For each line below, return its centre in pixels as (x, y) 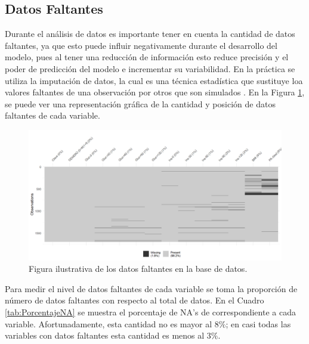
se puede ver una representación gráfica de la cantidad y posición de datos (140, 103)
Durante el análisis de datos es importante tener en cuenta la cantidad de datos (150, 34)
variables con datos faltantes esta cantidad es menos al (105, 335)
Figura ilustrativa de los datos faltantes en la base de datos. (138, 269)
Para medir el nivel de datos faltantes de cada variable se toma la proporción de (151, 288)
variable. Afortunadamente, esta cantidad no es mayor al (109, 323)
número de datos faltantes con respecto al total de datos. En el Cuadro (135, 300)
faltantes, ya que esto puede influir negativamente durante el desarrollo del (141, 45)
